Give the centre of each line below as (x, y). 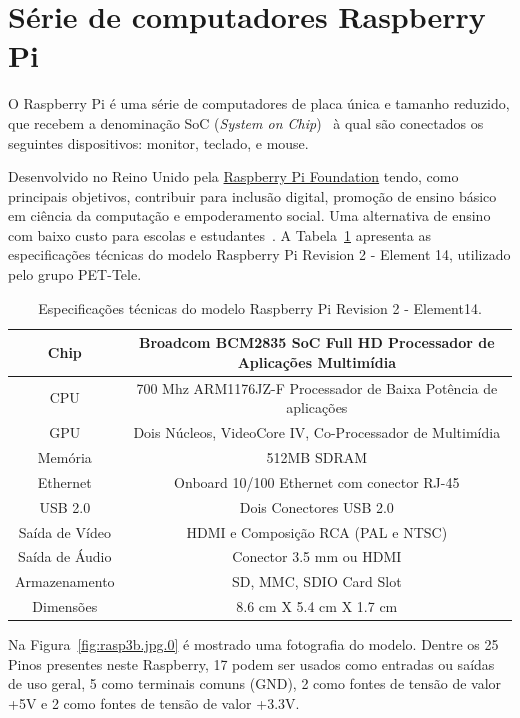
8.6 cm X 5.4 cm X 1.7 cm (317, 606)
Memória (64, 456)
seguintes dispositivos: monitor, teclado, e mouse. (158, 142)
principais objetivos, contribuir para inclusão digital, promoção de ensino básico (252, 195)
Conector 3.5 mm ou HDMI (317, 556)
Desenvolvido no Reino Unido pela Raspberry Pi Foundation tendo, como (233, 176)
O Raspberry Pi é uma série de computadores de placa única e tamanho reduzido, (259, 103)
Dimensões (65, 606)
